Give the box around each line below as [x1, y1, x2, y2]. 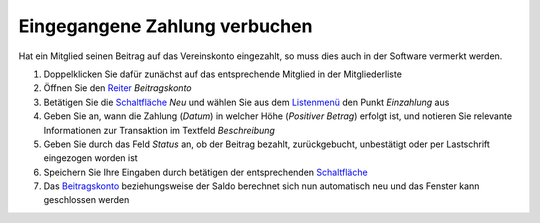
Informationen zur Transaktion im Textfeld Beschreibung [43, 124, 275, 136]
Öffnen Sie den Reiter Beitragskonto [43, 82, 192, 94]
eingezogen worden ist [43, 152, 139, 164]
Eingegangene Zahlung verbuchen [18, 15, 313, 37]
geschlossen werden [43, 194, 130, 206]
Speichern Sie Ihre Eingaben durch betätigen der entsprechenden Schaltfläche [43, 166, 369, 178]
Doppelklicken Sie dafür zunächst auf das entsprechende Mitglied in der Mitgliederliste [43, 68, 402, 80]
